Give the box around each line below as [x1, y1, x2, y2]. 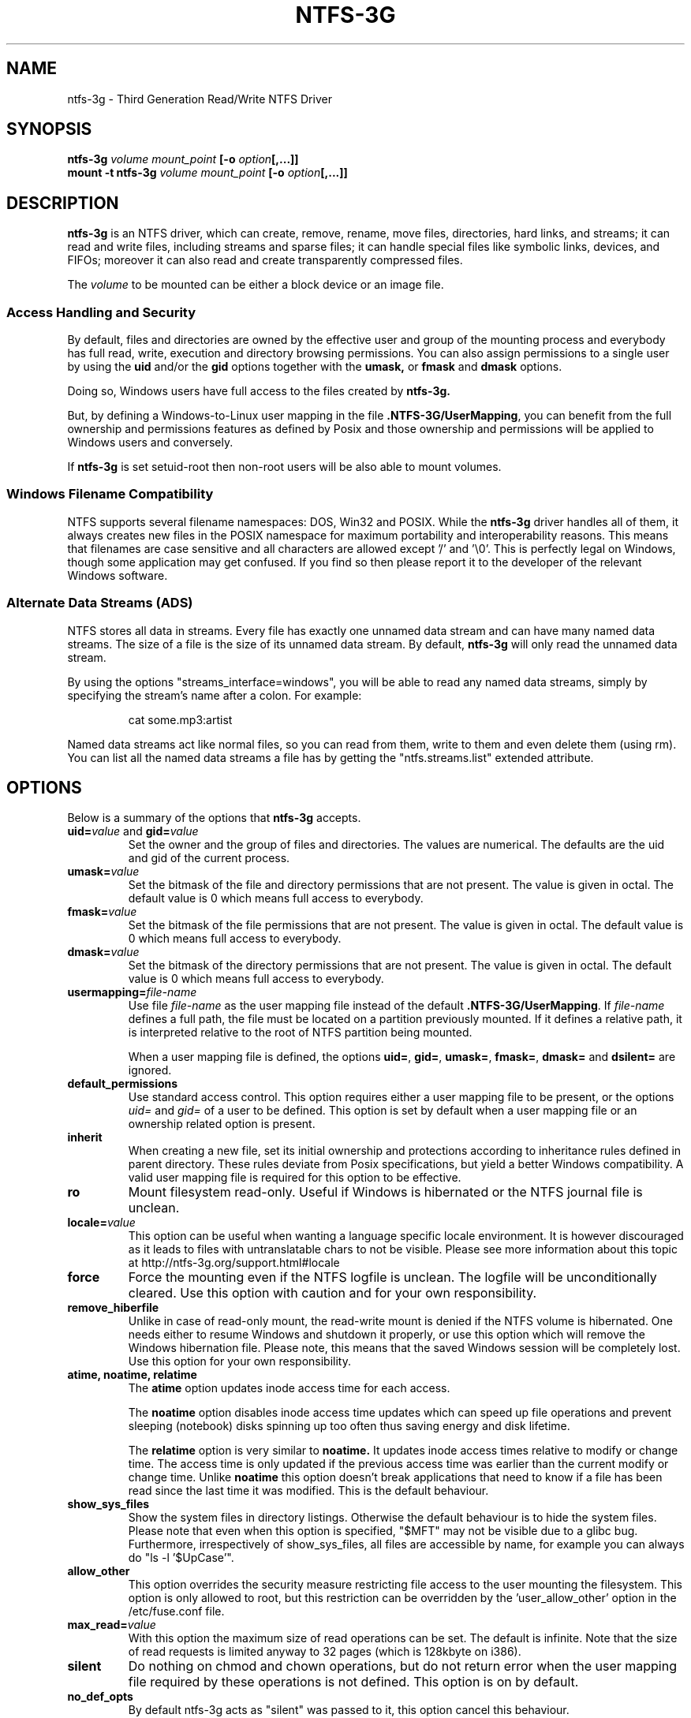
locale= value [67, 1216, 136, 1230]
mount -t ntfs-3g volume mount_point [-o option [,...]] [67, 166, 348, 180]
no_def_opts [67, 1690, 133, 1704]
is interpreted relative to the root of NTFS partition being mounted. [128, 1025, 472, 1040]
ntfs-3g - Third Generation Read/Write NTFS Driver [67, 92, 332, 106]
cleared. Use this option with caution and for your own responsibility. [128, 1285, 537, 1302]
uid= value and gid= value [67, 824, 199, 838]
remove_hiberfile [67, 1301, 159, 1315]
